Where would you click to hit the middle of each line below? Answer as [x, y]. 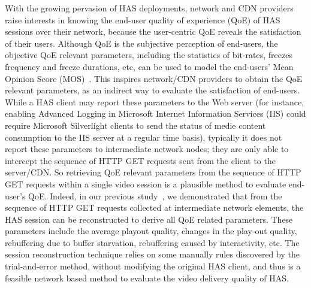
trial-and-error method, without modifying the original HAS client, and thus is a [153, 266]
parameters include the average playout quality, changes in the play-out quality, [151, 231]
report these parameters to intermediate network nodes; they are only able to [147, 149]
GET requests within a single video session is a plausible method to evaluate [146, 184]
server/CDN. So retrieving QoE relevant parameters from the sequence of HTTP [153, 172]
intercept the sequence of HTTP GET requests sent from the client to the [140, 160]
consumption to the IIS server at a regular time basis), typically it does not [144, 137]
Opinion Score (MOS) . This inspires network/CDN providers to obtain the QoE [154, 78]
